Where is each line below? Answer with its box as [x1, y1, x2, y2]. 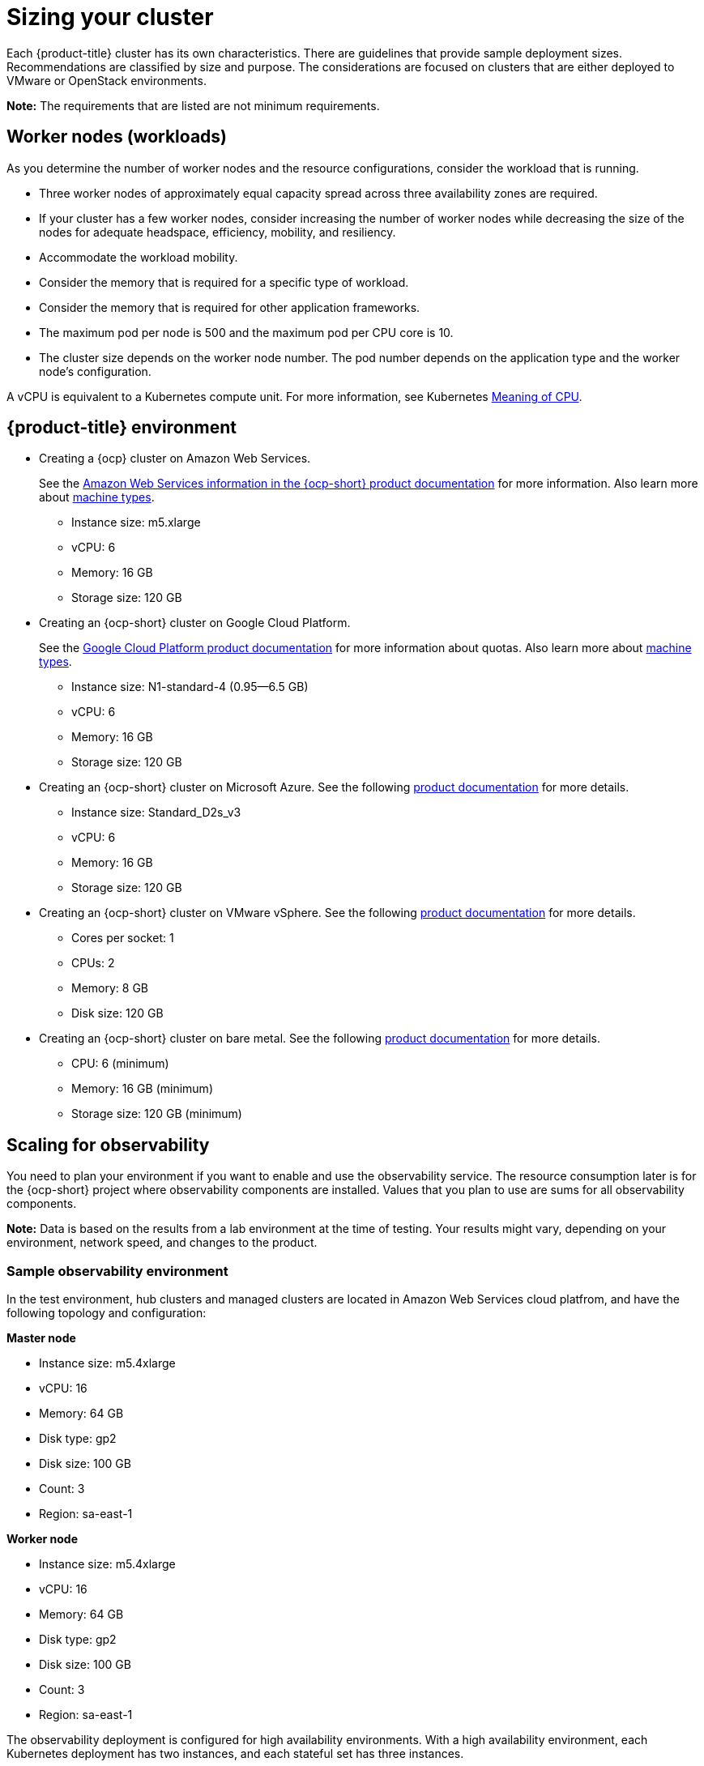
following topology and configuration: [6, 1306, 207, 1320]
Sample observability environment [6, 1262, 228, 1279]
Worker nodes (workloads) [6, 126, 227, 147]
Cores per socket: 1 [71, 931, 174, 945]
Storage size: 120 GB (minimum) [71, 1107, 242, 1121]
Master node [6, 1331, 76, 1346]
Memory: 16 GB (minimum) [71, 1081, 213, 1096]
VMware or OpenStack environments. [6, 73, 207, 87]
